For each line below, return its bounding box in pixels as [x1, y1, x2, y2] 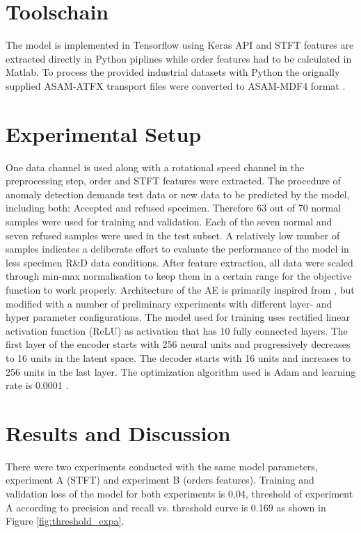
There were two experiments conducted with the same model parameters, [6, 459, 318, 473]
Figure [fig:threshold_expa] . [6, 514, 125, 528]
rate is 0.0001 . [6, 378, 69, 392]
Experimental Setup [6, 119, 202, 148]
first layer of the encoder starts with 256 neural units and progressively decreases [6, 337, 351, 351]
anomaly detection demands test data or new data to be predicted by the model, [6, 186, 350, 201]
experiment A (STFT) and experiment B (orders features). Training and [6, 472, 314, 487]
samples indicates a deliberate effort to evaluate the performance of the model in [6, 241, 349, 256]
